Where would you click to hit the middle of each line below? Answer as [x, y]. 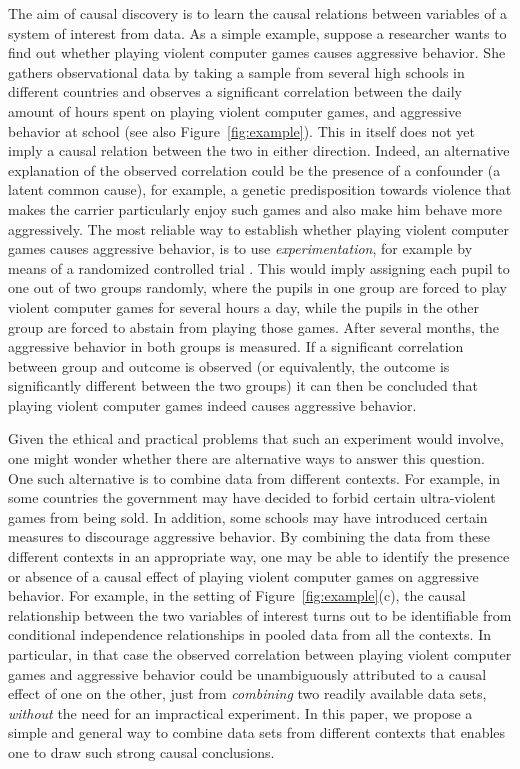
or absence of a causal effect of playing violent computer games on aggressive [243, 575]
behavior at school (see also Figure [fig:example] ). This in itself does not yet [242, 130]
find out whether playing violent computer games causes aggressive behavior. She [257, 52]
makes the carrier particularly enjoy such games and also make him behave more [255, 208]
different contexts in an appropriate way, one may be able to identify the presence [259, 556]
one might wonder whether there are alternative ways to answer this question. [246, 458]
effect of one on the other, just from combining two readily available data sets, [247, 693]
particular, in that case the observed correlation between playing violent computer [260, 654]
